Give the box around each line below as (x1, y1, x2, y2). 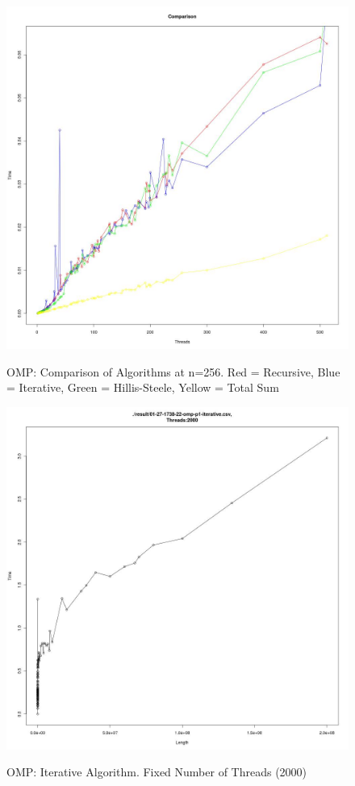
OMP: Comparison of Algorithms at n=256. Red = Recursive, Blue (6, 363, 340, 380)
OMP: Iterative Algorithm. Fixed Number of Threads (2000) (6, 763, 307, 780)
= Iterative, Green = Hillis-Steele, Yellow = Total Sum (6, 379, 279, 396)
